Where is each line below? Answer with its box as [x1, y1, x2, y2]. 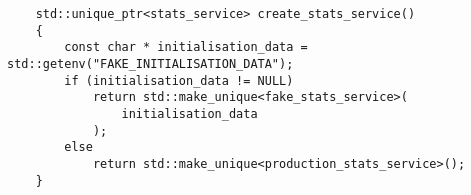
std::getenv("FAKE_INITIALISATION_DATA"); [7, 56, 294, 71]
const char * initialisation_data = [64, 40, 308, 55]
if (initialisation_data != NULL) [64, 73, 294, 88]
